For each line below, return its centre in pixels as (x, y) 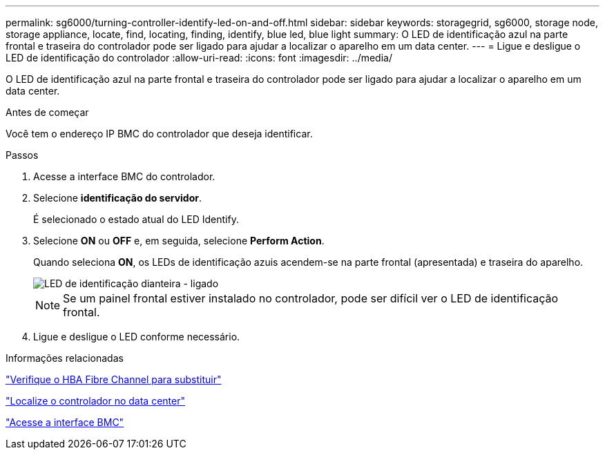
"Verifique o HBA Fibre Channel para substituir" (114, 379)
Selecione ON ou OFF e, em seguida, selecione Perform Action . (179, 241)
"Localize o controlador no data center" (95, 401)
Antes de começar (47, 112)
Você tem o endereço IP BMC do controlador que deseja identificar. (159, 134)
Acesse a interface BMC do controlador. (124, 176)
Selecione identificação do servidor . (118, 198)
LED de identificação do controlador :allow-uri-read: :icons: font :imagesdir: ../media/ (199, 58)
